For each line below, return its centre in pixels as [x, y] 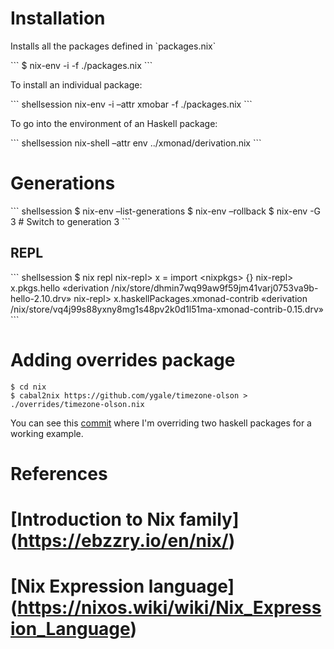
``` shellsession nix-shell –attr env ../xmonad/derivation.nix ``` [136, 143]
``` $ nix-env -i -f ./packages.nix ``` [81, 65]
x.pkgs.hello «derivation [60, 288]
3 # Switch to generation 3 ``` [70, 221]
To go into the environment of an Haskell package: [114, 123]
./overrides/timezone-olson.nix [77, 404]
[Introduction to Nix [93, 519]
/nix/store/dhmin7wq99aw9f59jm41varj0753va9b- [215, 288]
